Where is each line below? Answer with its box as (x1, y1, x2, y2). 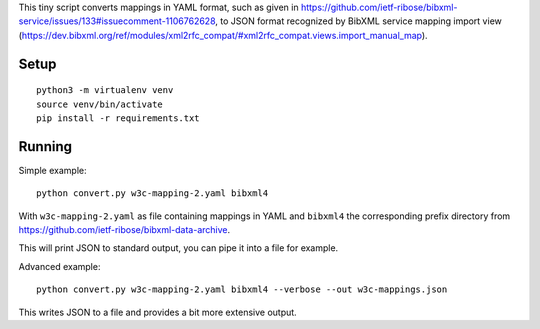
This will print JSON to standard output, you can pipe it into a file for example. (18, 242, 339, 254)
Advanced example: (18, 260, 101, 272)
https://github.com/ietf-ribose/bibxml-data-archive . (18, 224, 231, 236)
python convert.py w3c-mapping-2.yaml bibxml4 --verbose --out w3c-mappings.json (36, 284, 448, 295)
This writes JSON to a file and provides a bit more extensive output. (18, 306, 297, 318)
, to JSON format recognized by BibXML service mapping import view (215, 15, 502, 27)
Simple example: (18, 164, 87, 176)
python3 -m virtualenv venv (36, 85, 174, 96)
